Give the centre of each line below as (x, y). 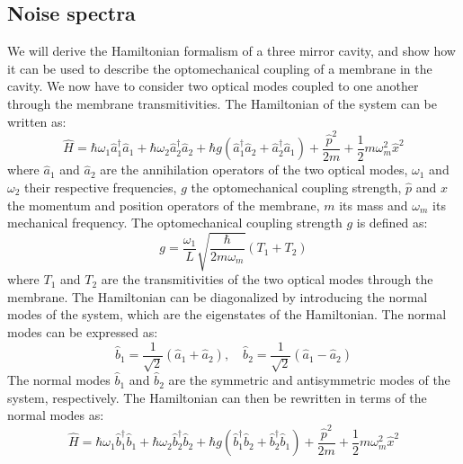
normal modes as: (56, 415)
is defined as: (392, 223)
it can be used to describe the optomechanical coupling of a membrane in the (220, 68)
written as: (37, 121)
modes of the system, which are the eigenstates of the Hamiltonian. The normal (227, 314)
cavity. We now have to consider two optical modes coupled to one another (213, 86)
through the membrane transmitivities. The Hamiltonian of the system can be (222, 103)
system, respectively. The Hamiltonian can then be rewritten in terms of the (217, 397)
